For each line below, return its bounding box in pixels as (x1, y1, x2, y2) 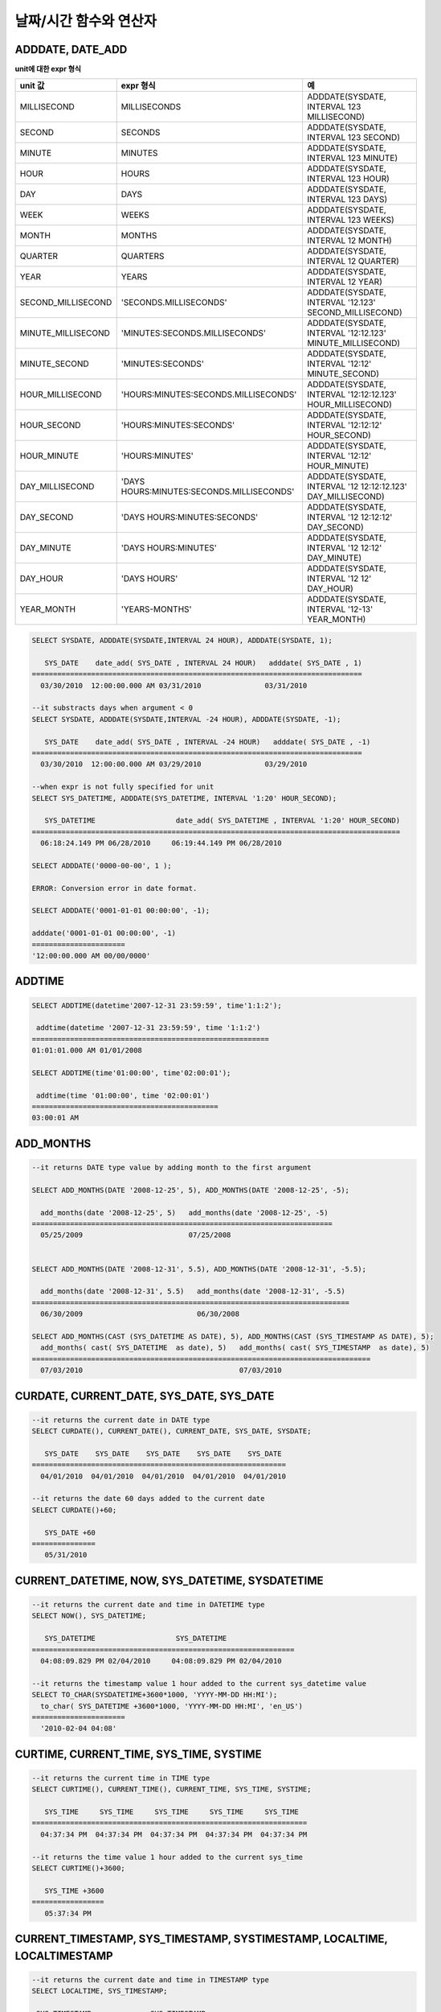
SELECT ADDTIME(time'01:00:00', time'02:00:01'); (31, 1068, 231, 1078)
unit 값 (19, 80, 45, 92)
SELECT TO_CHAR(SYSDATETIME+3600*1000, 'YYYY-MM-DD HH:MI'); (31, 1690, 278, 1700)
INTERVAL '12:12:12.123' (306, 389, 397, 400)
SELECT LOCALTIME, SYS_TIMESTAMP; (31, 1986, 168, 1996)
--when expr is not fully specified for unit (31, 782, 214, 792)
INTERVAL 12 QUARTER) (306, 256, 399, 267)
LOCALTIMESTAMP (14, 1948, 113, 1963)
